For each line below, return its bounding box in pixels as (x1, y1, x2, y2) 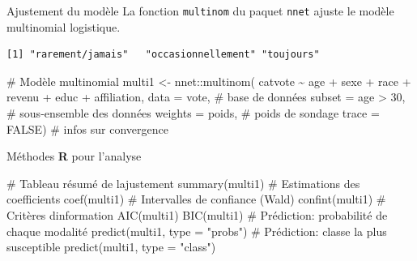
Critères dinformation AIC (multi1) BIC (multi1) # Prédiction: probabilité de (6, 207, 388, 223)
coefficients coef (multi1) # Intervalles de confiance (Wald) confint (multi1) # (6, 190, 386, 208)
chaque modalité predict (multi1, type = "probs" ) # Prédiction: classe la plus (6, 222, 387, 239)
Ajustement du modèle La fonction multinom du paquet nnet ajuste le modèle (6, 2, 394, 19)
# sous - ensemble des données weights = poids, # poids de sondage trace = (6, 105, 380, 122)
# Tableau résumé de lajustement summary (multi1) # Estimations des (6, 174, 360, 191)
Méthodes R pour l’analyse (6, 148, 142, 165)
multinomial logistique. (6, 18, 121, 35)
